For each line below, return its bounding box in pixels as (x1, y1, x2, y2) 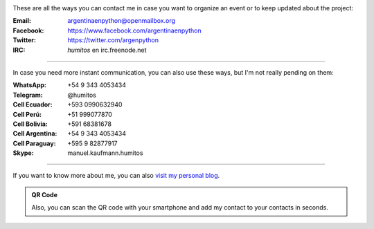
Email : (12, 17, 31, 25)
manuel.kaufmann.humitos (67, 149, 143, 157)
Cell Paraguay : (12, 139, 56, 147)
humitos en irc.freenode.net (67, 46, 147, 54)
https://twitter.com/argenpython (67, 36, 159, 44)
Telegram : (12, 91, 43, 99)
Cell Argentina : (12, 129, 57, 138)
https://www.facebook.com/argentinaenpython (67, 26, 202, 35)
